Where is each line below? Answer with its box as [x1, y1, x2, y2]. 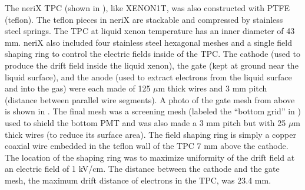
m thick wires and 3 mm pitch [158, 82, 267, 94]
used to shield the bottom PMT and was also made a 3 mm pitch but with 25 [5, 116, 286, 128]
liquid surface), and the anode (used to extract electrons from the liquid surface [5, 70, 292, 83]
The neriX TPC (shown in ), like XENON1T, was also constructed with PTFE [5, 2, 290, 13]
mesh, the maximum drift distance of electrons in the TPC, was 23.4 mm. [5, 174, 271, 186]
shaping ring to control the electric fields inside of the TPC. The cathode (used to [5, 48, 300, 60]
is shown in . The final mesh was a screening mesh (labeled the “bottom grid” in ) [5, 105, 301, 117]
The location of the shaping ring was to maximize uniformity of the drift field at [5, 151, 295, 163]
